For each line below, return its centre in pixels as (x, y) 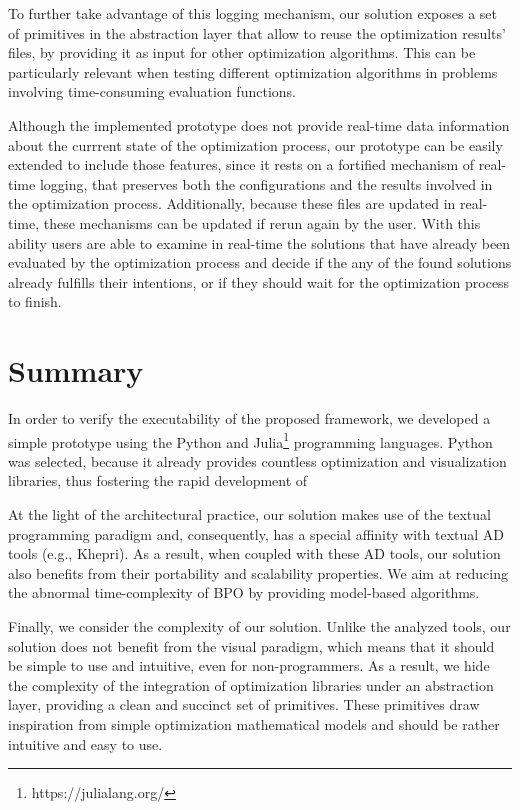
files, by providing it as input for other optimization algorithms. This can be (242, 52)
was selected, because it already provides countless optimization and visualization (257, 460)
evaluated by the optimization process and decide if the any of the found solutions (260, 262)
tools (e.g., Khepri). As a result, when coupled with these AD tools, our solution (254, 553)
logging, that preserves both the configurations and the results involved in (266, 183)
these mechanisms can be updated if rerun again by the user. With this (262, 222)
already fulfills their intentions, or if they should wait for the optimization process (259, 281)
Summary (76, 370)
